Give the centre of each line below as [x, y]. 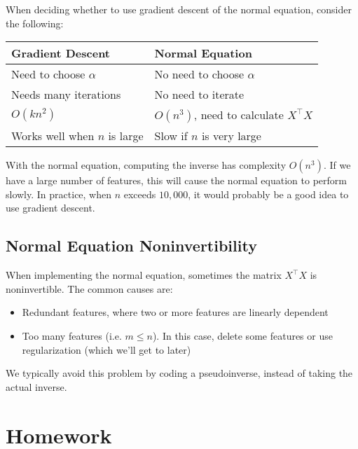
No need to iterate [199, 95]
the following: [35, 23]
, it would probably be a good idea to [268, 194]
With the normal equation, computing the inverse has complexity [146, 165]
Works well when [53, 136]
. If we [337, 165]
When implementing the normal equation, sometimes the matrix [144, 275]
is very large [231, 136]
